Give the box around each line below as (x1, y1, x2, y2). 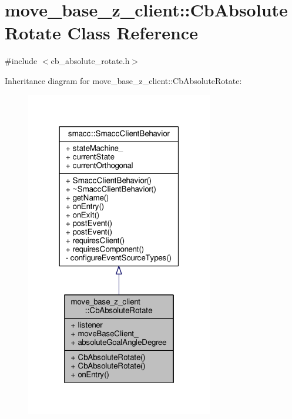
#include (5, 55, 38, 67)
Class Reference (67, 21, 198, 45)
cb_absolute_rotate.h (51, 55, 130, 67)
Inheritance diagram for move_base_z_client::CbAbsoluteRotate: (5, 74, 242, 86)
